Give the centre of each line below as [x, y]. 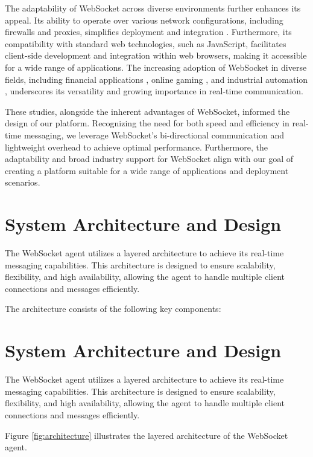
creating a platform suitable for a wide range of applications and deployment [147, 170]
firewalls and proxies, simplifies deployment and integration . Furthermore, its [148, 32]
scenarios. [23, 182]
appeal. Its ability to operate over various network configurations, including [144, 20]
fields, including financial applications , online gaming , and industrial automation [156, 79]
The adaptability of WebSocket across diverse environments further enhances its [153, 8]
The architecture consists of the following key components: [113, 309]
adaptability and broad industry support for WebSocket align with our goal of [149, 159]
